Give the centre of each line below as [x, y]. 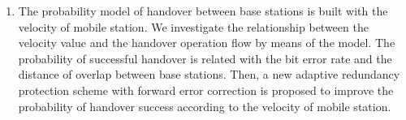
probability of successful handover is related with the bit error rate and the [205, 58]
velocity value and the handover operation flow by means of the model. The [207, 43]
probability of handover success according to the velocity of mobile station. [205, 106]
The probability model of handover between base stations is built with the [203, 11]
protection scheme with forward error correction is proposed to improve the [206, 90]
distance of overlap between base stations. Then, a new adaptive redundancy [209, 74]
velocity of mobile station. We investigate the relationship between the [193, 26]
